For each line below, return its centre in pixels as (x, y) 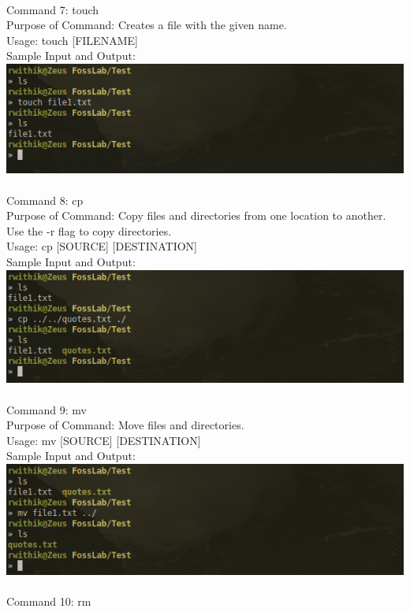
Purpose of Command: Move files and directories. (125, 425)
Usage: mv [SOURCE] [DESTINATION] (104, 440)
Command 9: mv (47, 409)
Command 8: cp (45, 200)
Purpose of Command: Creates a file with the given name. (147, 25)
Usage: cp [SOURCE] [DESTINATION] (102, 246)
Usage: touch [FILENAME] (72, 40)
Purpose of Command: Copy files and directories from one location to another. (196, 215)
